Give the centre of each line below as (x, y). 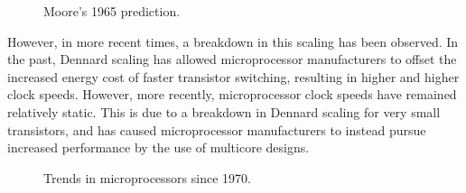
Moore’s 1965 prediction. (112, 11)
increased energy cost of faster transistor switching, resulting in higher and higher (233, 76)
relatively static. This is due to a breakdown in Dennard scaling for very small (224, 111)
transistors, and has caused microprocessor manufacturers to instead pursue (217, 129)
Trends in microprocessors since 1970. (147, 177)
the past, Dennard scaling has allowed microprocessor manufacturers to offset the (232, 59)
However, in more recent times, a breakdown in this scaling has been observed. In (233, 41)
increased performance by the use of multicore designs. (158, 147)
